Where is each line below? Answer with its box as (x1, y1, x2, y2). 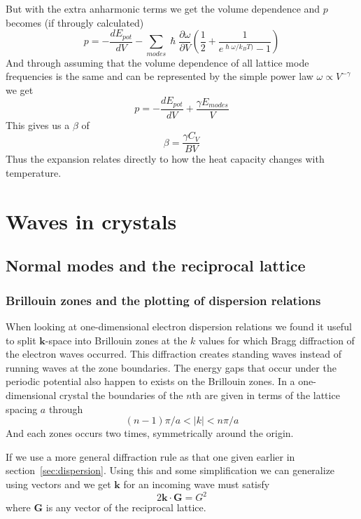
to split (6, 332, 36, 347)
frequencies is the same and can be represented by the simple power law (6, 69, 313, 83)
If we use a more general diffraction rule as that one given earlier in (6, 449, 295, 464)
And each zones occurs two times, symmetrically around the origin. (6, 426, 294, 440)
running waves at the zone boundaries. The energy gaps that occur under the (6, 360, 337, 375)
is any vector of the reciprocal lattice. (45, 500, 206, 515)
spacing (6, 401, 38, 416)
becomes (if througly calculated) (6, 15, 144, 29)
